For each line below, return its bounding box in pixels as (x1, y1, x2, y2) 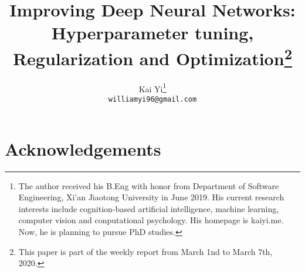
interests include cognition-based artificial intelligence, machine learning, (18, 202, 279, 214)
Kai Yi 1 (138, 80, 167, 95)
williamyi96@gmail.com (108, 95, 197, 104)
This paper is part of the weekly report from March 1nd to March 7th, (18, 245, 273, 257)
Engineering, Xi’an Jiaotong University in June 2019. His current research (18, 191, 284, 203)
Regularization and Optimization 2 (12, 43, 293, 70)
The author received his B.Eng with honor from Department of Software (18, 179, 279, 192)
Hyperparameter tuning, (51, 21, 254, 45)
